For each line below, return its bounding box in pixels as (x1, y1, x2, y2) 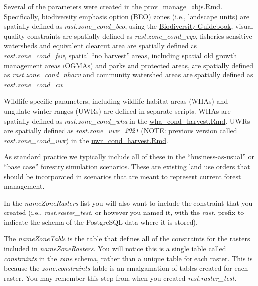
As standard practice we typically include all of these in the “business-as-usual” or (4, 151, 254, 162)
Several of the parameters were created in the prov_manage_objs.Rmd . (4, 1, 223, 11)
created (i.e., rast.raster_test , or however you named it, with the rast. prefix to (4, 207, 244, 217)
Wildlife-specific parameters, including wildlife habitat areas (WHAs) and (4, 96, 228, 106)
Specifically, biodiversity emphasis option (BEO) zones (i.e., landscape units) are (4, 11, 250, 21)
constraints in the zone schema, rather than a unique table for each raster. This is (4, 253, 253, 263)
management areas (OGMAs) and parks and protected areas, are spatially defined (4, 60, 253, 70)
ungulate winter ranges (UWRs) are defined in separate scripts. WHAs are (4, 105, 231, 116)
